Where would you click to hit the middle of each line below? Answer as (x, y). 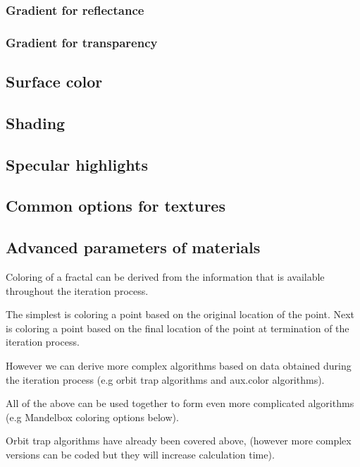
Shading (36, 122)
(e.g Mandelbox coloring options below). (92, 417)
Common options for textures (116, 206)
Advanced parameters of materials (133, 247)
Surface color (54, 81)
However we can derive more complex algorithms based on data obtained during (179, 365)
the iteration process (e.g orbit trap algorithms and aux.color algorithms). (165, 379)
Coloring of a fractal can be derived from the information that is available (165, 277)
